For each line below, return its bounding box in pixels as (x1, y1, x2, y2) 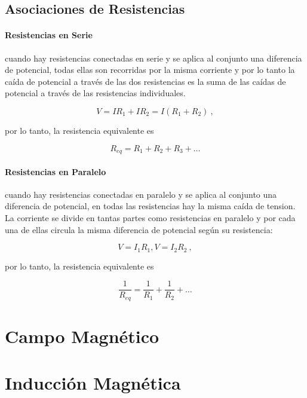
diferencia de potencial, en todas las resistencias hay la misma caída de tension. (5, 200, 296, 212)
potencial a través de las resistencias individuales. (5, 87, 186, 99)
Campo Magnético (5, 323, 159, 348)
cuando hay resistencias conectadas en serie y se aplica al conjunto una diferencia (5, 51, 302, 64)
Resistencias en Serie (5, 29, 93, 41)
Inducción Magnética (5, 371, 181, 395)
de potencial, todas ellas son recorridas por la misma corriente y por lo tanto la (5, 63, 295, 76)
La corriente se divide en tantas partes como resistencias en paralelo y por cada (5, 211, 296, 224)
